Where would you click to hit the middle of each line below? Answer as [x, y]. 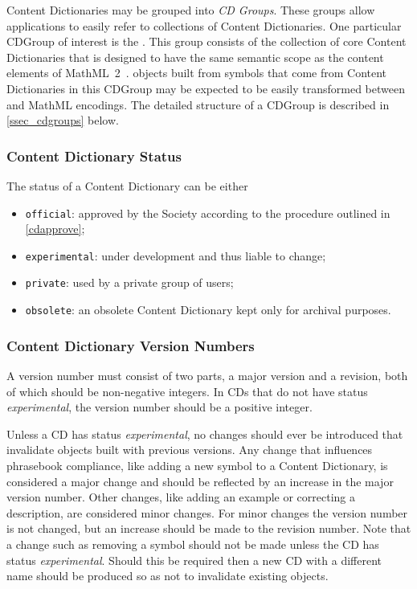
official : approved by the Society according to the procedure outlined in [208, 213]
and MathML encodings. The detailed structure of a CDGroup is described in [198, 104]
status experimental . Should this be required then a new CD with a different [194, 560]
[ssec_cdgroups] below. [63, 120]
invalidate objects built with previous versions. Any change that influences [190, 450]
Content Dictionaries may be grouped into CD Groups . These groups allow [191, 10]
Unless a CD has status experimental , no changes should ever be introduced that [205, 434]
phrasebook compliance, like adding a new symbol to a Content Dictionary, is [197, 465]
